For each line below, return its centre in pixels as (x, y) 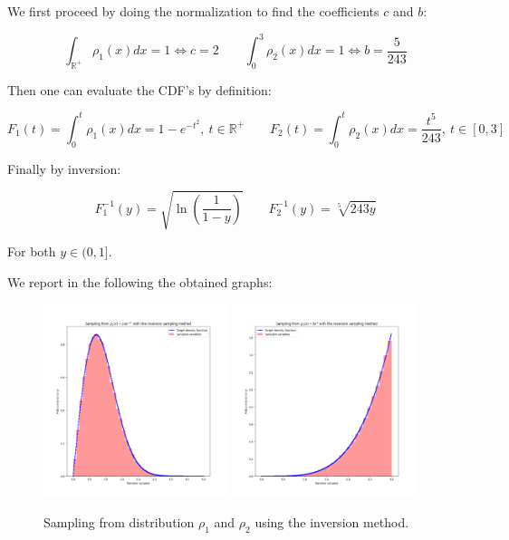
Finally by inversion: (64, 168)
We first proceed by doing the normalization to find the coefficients (193, 11)
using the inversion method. (332, 522)
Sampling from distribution (119, 522)
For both (32, 251)
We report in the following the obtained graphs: (140, 281)
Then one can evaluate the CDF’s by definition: (139, 89)
